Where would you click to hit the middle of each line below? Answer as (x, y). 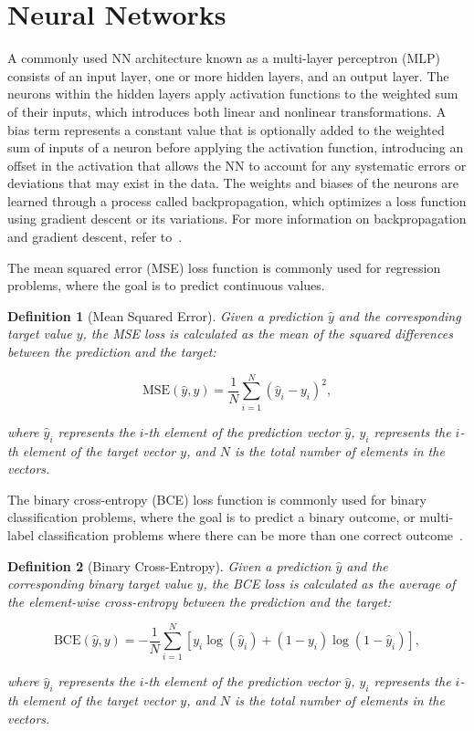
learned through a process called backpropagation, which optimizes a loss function (237, 200)
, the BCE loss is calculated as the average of (329, 584)
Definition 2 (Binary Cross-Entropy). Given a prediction (169, 565)
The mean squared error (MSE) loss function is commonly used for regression (224, 267)
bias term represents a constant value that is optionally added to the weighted (226, 129)
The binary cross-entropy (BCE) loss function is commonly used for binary (217, 499)
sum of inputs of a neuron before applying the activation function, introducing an (236, 147)
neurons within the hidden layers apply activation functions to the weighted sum (233, 94)
